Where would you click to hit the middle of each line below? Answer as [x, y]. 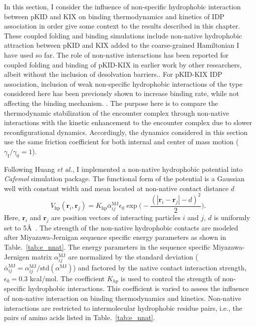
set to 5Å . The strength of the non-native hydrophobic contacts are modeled [121, 227]
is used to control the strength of [170, 278]
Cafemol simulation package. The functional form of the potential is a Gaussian [124, 179]
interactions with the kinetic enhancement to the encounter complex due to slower [128, 122]
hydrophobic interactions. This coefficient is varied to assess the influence [138, 288]
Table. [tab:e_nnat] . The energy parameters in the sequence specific [107, 247]
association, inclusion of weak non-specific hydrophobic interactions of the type [123, 83]
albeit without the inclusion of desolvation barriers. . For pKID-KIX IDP [113, 74]
